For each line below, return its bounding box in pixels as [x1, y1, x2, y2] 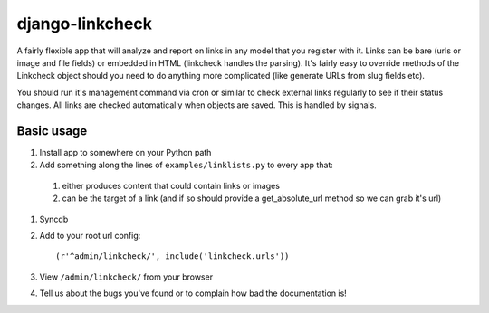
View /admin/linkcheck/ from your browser [39, 271, 213, 282]
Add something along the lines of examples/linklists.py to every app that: [39, 159, 334, 171]
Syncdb [39, 213, 69, 224]
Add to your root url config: [39, 230, 141, 241]
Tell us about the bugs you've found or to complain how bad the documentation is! [39, 288, 348, 299]
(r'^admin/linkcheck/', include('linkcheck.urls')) [55, 251, 290, 261]
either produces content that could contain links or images [62, 180, 281, 191]
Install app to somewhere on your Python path [39, 147, 212, 158]
